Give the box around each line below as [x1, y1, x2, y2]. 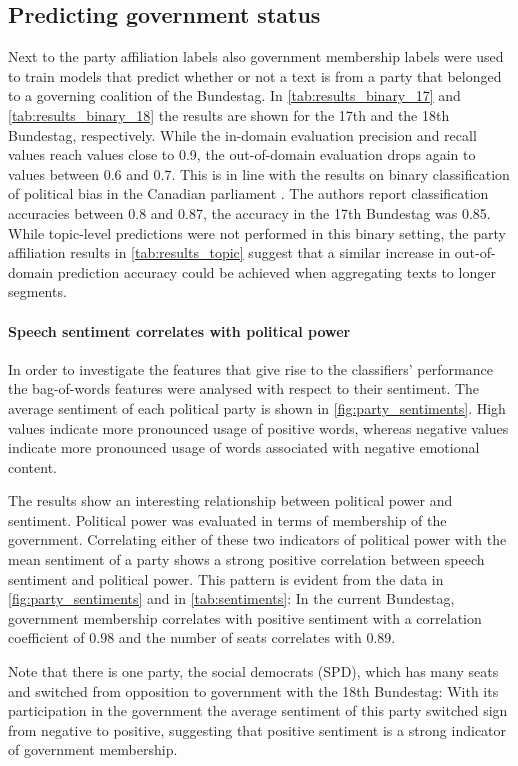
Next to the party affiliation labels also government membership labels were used [8, 46, 504, 67]
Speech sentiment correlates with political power [8, 320, 351, 341]
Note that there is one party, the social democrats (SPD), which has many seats [8, 661, 499, 682]
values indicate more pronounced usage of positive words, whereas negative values [8, 417, 509, 438]
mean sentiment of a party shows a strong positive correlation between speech [8, 549, 485, 570]
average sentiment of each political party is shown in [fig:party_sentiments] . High [8, 397, 506, 418]
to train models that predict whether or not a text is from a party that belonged [8, 65, 502, 86]
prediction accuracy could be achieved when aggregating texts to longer [57, 261, 496, 282]
